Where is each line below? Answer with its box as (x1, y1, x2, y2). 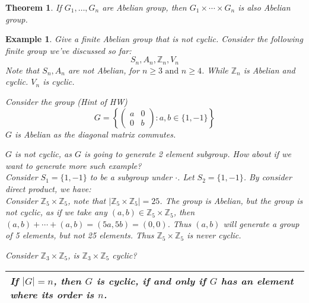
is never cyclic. (187, 229, 241, 241)
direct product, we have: (5, 182, 91, 194)
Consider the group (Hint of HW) (5, 95, 128, 108)
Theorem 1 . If (5, 1, 62, 13)
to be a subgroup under (90, 171, 173, 183)
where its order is (10, 287, 94, 301)
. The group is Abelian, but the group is (160, 194, 303, 206)
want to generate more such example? (5, 159, 142, 171)
